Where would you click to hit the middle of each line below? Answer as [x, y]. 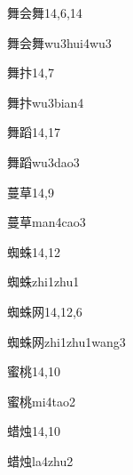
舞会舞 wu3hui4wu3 [59, 42]
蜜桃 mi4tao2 [41, 401]
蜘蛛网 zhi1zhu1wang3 [66, 341]
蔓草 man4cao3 [47, 222]
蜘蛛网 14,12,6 [45, 311]
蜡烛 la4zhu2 [40, 460]
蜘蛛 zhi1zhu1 [43, 282]
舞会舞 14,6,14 [45, 12]
